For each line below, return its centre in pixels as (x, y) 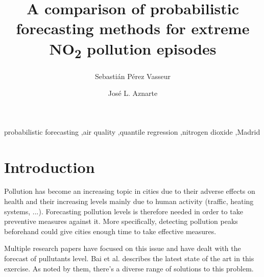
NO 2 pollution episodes (133, 50)
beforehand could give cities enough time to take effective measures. (110, 231)
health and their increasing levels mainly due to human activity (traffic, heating (129, 201)
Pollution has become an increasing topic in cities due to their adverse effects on (130, 191)
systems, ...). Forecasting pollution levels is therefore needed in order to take (124, 211)
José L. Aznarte (133, 93)
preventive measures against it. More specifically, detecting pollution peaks (121, 221)
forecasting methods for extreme (133, 28)
